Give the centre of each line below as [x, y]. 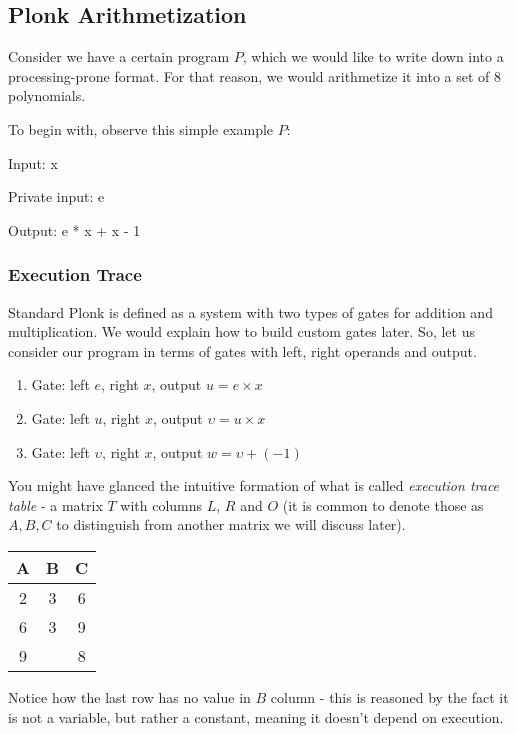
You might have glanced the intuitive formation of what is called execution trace [254, 485]
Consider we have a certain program [119, 56]
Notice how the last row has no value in [129, 696]
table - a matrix [55, 504]
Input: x [33, 162]
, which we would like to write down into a [373, 56]
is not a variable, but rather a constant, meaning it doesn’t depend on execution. [256, 716]
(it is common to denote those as [383, 504]
